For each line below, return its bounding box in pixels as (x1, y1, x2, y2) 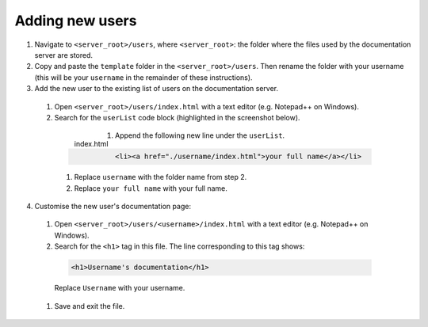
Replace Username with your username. (54, 283, 185, 293)
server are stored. (34, 50, 94, 59)
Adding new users (14, 12, 137, 29)
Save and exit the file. (54, 301, 125, 310)
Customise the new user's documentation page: (34, 202, 192, 211)
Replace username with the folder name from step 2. (74, 173, 247, 182)
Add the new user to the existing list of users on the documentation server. (34, 84, 279, 93)
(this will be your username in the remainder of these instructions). (34, 72, 253, 82)
